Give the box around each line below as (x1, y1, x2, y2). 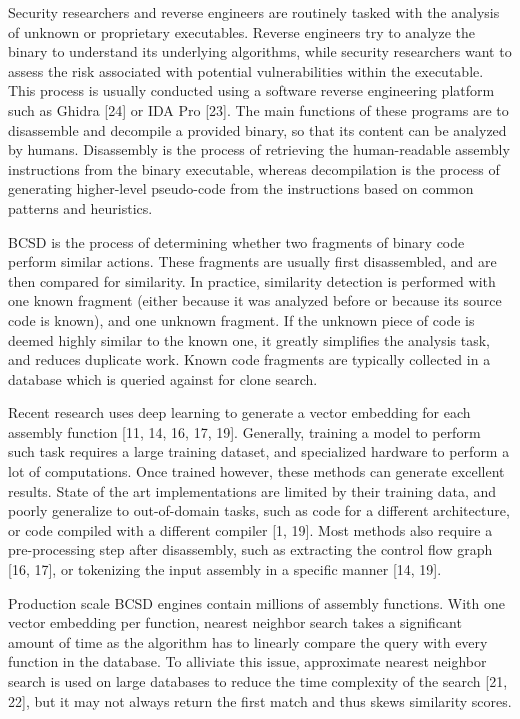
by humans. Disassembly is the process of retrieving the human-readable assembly (8, 139, 510, 160)
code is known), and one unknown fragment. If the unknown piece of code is (8, 309, 475, 330)
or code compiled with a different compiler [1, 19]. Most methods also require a (8, 519, 493, 540)
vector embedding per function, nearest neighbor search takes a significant (8, 612, 462, 633)
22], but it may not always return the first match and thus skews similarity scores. (8, 690, 512, 711)
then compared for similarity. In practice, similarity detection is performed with (8, 270, 496, 291)
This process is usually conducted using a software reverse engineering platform (8, 80, 495, 101)
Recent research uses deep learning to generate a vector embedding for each (8, 402, 471, 423)
